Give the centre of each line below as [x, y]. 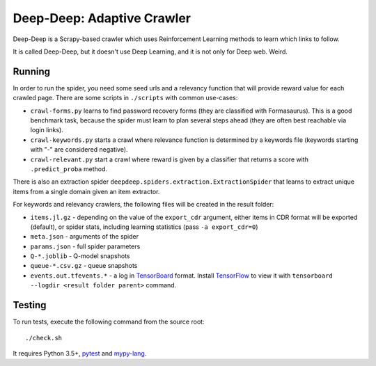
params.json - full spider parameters [85, 246]
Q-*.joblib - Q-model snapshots [80, 256]
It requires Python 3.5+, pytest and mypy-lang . [80, 353]
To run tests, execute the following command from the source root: [109, 322]
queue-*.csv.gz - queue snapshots [84, 266]
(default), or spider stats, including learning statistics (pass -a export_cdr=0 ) [144, 227]
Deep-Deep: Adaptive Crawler [102, 18]
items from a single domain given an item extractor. [86, 191]
